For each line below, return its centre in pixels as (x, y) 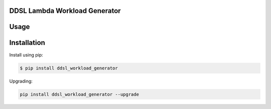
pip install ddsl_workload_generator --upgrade (79, 94)
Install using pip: (26, 54)
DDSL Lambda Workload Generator (65, 11)
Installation (27, 43)
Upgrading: (21, 81)
